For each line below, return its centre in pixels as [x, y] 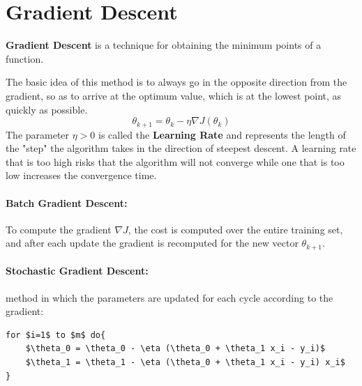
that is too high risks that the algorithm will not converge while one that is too [175, 161]
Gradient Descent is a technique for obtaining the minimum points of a [164, 45]
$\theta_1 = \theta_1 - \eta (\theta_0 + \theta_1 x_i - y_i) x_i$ [185, 362]
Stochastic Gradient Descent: [77, 271]
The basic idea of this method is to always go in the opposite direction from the [176, 82]
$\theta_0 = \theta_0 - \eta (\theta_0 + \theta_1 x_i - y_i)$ [175, 349]
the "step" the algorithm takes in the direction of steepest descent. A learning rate [181, 148]
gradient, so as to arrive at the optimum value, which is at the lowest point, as [174, 95]
